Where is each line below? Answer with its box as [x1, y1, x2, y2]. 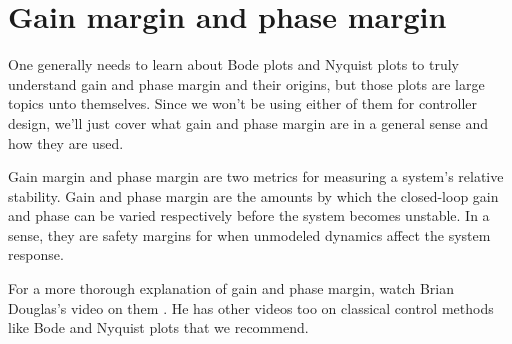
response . [8, 244, 64, 265]
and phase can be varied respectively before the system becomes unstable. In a [8, 205, 490, 226]
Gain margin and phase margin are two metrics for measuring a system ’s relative [8, 166, 504, 187]
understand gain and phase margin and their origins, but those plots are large [8, 73, 485, 94]
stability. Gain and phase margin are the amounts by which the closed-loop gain [8, 185, 499, 206]
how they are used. [8, 132, 124, 153]
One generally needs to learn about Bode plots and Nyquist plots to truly [8, 54, 459, 75]
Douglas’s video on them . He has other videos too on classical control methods [8, 297, 494, 318]
